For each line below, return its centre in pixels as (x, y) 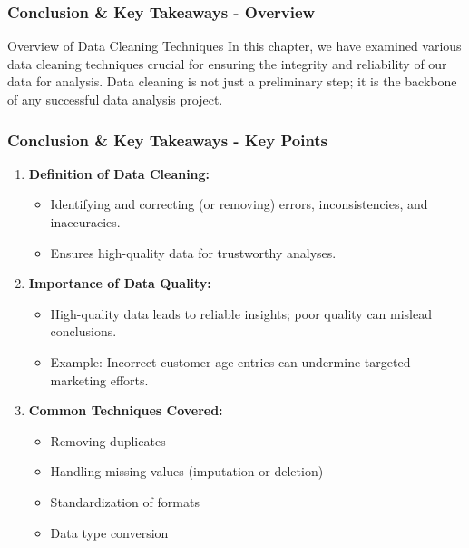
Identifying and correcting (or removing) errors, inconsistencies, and (239, 204)
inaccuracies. (85, 222)
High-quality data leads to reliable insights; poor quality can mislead (241, 313)
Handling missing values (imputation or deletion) (187, 471)
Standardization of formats (125, 501)
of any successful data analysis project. (115, 99)
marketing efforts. (99, 379)
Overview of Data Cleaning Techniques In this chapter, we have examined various (234, 46)
